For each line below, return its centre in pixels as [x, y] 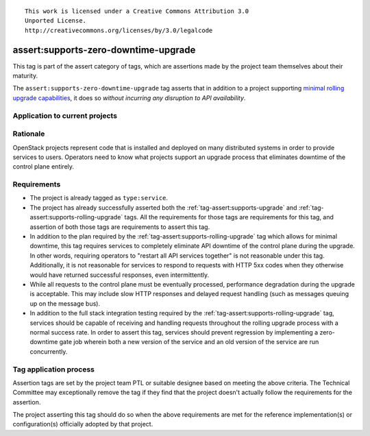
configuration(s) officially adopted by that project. [83, 424]
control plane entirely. [44, 167]
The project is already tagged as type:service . [99, 198]
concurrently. [49, 351]
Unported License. [56, 21]
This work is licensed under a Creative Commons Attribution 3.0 [137, 11]
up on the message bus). [65, 303]
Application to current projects [65, 115]
